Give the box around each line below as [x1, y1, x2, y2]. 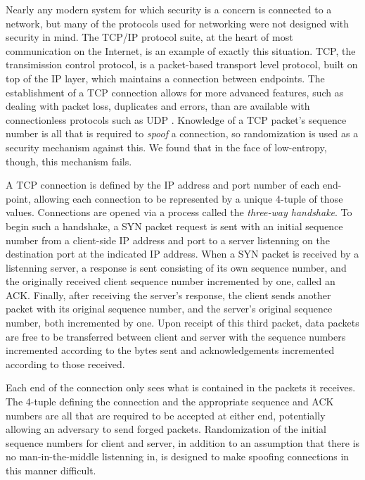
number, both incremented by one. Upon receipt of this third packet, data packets [6, 315, 359, 330]
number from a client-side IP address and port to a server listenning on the [6, 232, 330, 247]
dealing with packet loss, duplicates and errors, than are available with [6, 99, 310, 113]
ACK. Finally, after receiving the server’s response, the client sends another [6, 287, 331, 302]
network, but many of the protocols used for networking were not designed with [6, 15, 350, 30]
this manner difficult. [6, 463, 96, 477]
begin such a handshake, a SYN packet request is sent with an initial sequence [6, 218, 343, 233]
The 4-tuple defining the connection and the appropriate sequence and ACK [6, 394, 334, 409]
